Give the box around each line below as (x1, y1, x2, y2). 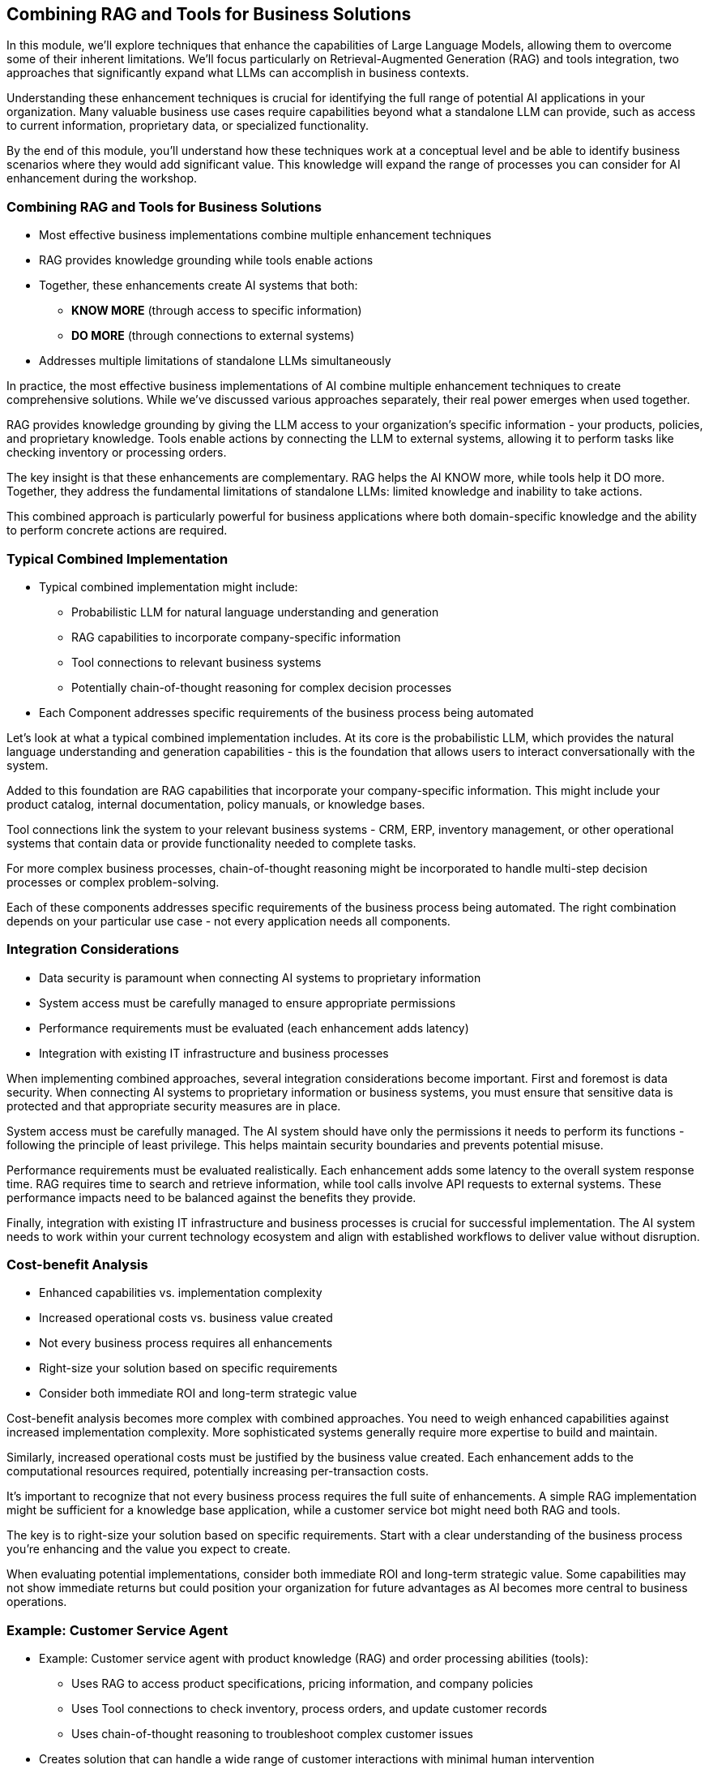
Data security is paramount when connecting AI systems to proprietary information (39, 970, 481, 985)
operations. (6, 1595, 67, 1609)
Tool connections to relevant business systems (71, 655, 322, 669)
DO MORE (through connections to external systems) (71, 328, 355, 343)
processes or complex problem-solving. (6, 874, 220, 889)
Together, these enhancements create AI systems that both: (39, 278, 358, 293)
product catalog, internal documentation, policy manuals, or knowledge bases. (6, 796, 425, 811)
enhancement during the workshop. (6, 171, 198, 186)
